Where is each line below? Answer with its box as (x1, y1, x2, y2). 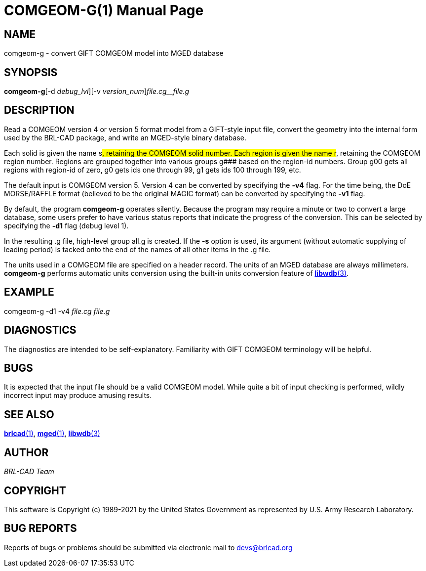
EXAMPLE (4, 286, 54, 299)
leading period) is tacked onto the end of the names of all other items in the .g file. (4, 245, 271, 254)
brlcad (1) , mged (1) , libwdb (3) (4, 429, 100, 438)
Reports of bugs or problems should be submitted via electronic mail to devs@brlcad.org (4, 543, 293, 552)
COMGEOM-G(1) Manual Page (4, 2, 204, 19)
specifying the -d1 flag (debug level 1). (4, 221, 129, 230)
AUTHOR (4, 446, 49, 459)
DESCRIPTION (4, 104, 75, 117)
